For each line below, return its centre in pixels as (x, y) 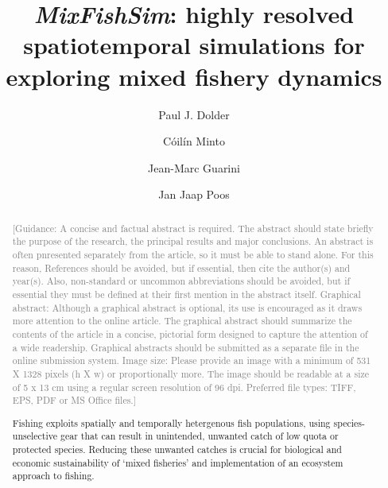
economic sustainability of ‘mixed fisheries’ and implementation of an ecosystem (178, 462)
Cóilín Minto (194, 141)
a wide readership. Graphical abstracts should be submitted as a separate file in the (186, 347)
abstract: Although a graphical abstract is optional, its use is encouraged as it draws (187, 307)
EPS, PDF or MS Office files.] (74, 400)
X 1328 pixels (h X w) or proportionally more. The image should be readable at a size (191, 373)
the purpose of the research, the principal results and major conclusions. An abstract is (193, 241)
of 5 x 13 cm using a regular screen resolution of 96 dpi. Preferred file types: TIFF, (184, 387)
